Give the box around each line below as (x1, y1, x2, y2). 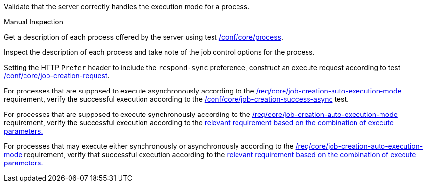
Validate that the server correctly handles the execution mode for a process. (4, 2, 250, 11)
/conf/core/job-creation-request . (4, 71, 110, 80)
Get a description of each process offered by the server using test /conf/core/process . (4, 33, 284, 41)
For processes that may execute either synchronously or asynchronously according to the (4, 142, 294, 150)
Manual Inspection (4, 18, 64, 26)
